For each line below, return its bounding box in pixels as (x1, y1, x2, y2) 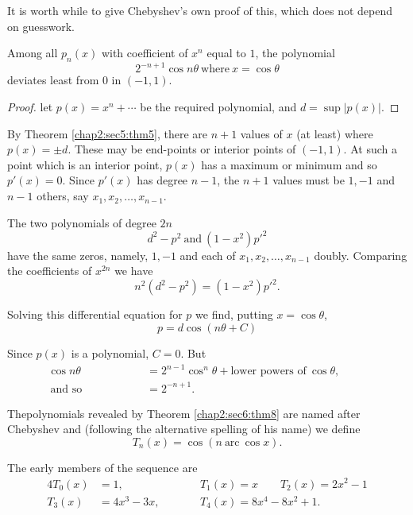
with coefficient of (101, 45, 188, 61)
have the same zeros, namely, (7, 246, 149, 263)
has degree (137, 172, 188, 188)
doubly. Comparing (314, 246, 407, 263)
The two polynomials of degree (7, 214, 156, 230)
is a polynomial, (71, 345, 149, 362)
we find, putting (195, 306, 273, 323)
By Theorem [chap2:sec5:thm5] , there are (7, 125, 207, 141)
